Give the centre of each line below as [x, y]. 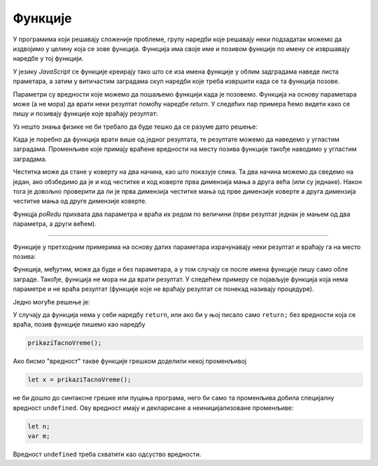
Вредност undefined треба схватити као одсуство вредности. [107, 454]
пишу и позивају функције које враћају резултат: [85, 114]
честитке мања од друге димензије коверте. [80, 201]
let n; [39, 426]
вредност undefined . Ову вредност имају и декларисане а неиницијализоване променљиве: [153, 408]
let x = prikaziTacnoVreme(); [79, 380]
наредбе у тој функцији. [48, 59]
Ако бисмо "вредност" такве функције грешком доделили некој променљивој [130, 361]
